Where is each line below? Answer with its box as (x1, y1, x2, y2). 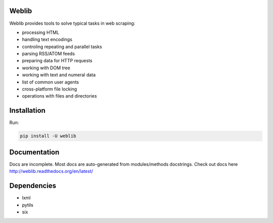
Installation (9, 106, 45, 115)
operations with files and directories (22, 93, 97, 99)
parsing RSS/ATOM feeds (22, 51, 75, 57)
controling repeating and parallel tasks (22, 43, 102, 50)
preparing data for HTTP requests (22, 58, 93, 64)
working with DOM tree (22, 65, 70, 71)
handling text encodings (22, 36, 73, 42)
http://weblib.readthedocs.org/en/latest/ (9, 168, 94, 174)
